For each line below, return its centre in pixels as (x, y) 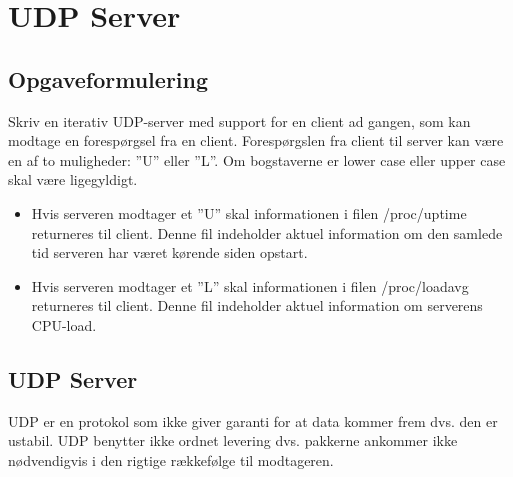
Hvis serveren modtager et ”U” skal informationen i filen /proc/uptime (249, 212)
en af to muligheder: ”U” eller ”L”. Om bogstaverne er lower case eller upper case (257, 159)
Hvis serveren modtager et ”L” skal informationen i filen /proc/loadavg (250, 285)
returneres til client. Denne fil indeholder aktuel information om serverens (257, 305)
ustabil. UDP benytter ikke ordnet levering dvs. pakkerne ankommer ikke (233, 440)
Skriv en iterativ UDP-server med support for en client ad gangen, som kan (239, 120)
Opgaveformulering (108, 78)
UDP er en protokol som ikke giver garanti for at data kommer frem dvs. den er (253, 420)
